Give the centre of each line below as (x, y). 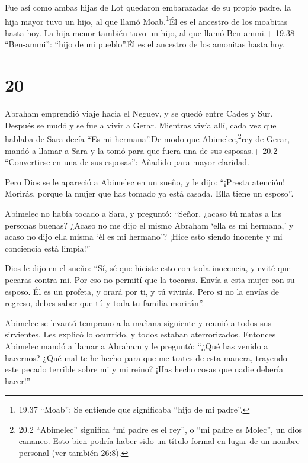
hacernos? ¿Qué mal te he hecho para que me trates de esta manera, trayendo (146, 357)
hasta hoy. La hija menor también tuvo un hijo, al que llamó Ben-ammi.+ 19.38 (150, 32)
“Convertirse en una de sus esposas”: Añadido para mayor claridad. (127, 162)
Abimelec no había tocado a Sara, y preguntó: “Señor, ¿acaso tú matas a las (143, 213)
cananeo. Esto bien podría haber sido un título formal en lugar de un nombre (159, 441)
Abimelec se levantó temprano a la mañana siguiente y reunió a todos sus (138, 322)
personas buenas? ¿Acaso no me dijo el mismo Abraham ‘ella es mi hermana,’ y (149, 225)
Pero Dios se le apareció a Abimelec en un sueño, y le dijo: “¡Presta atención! (145, 181)
